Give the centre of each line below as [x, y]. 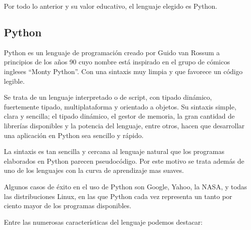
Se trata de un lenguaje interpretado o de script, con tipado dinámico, [108, 97]
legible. [14, 81]
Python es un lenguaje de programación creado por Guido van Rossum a [112, 52]
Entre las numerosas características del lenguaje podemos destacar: [103, 222]
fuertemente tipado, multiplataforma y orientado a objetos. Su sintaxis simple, [120, 106]
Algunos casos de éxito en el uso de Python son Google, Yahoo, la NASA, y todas [125, 186]
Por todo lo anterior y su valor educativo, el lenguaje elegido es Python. [111, 6]
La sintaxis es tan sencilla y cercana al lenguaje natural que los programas [114, 151]
